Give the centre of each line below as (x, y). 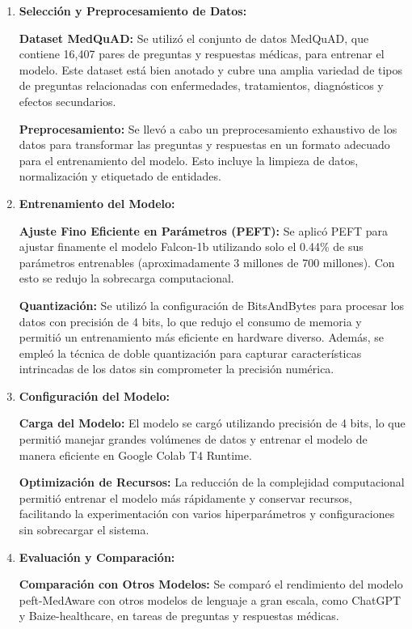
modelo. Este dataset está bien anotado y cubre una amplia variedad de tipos (211, 69)
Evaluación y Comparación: (97, 557)
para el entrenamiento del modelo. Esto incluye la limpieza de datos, (189, 160)
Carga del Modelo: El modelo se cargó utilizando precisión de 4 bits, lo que (212, 423)
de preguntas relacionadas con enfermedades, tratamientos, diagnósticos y (201, 85)
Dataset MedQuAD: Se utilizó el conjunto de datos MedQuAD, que (194, 38)
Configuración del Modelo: (95, 395)
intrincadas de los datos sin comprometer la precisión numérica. (177, 369)
